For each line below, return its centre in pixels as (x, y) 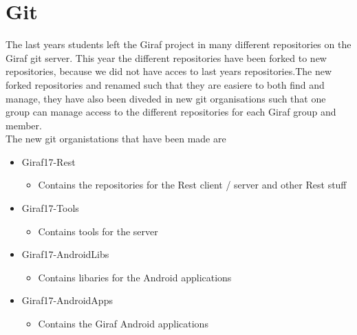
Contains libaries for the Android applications (135, 277)
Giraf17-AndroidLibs (65, 254)
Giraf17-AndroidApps (67, 300)
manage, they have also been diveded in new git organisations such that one (166, 98)
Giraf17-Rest (48, 161)
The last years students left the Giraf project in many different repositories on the (178, 44)
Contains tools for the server (98, 231)
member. (24, 125)
